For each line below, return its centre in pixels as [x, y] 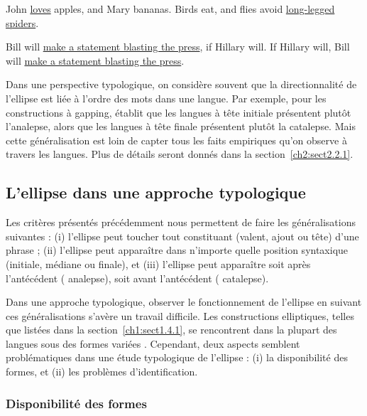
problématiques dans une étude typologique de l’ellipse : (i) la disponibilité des [177, 357]
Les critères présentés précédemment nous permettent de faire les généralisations [181, 222]
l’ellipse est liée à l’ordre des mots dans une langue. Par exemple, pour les [166, 98]
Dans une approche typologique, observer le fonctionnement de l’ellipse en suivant [184, 302]
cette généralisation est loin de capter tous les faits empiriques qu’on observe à [176, 140]
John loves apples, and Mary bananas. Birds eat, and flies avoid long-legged [170, 9]
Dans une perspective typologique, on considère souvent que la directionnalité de [181, 84]
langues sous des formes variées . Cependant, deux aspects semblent [153, 343]
